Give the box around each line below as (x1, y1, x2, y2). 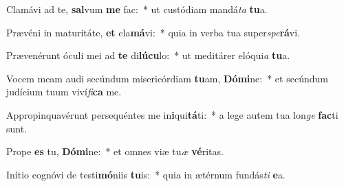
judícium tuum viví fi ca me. (6, 84, 122, 99)
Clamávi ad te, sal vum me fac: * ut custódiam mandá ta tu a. (6, 2, 268, 16)
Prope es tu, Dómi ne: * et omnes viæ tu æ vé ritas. (6, 144, 224, 159)
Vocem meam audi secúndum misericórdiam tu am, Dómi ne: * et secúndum (6, 71, 328, 85)
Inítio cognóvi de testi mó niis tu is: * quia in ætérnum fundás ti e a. (6, 167, 286, 181)
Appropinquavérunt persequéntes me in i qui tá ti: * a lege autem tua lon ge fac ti (6, 107, 338, 121)
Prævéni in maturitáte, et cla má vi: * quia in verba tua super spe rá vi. (6, 25, 301, 39)
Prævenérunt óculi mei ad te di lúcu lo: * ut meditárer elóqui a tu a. (6, 48, 290, 62)
